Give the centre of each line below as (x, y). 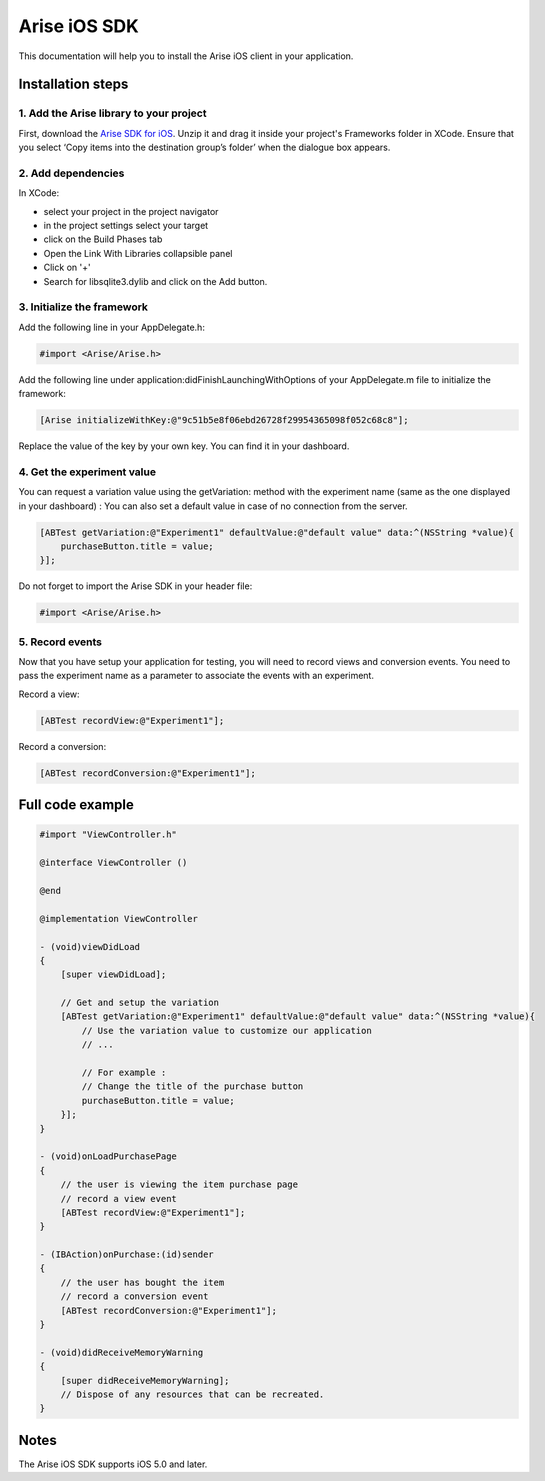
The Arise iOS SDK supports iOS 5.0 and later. (113, 1464)
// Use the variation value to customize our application (226, 1030)
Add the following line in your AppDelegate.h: (111, 327)
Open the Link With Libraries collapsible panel (138, 253)
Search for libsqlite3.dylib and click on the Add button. (155, 281)
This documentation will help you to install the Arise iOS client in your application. (186, 56)
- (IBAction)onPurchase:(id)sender (126, 1254)
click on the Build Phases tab (103, 239)
